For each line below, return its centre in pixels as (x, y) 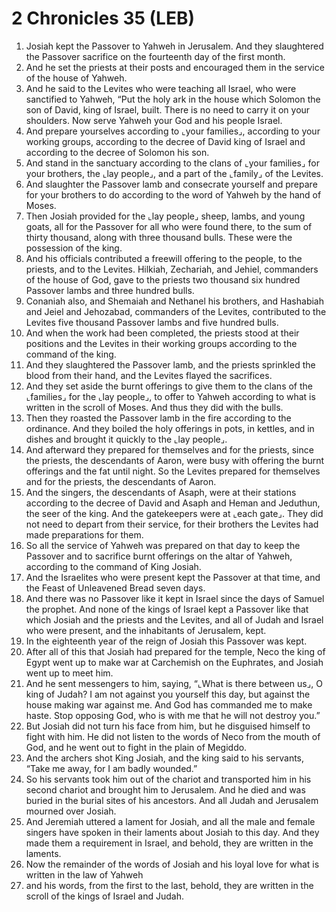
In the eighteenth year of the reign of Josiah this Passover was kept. (166, 641)
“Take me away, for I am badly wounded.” (111, 768)
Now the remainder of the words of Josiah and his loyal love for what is (172, 864)
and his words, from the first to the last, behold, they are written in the (169, 885)
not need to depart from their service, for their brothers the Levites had (172, 524)
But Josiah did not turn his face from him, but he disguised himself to (168, 726)
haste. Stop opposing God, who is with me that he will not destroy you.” (173, 715)
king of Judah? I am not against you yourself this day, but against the (168, 694)
